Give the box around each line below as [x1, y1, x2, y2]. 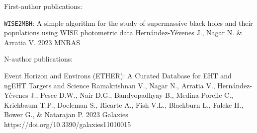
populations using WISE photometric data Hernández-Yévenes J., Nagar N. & [4, 27, 242, 38]
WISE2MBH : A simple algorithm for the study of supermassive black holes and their [4, 17, 253, 28]
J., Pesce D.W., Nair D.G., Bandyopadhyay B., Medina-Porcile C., [30, 90, 233, 100]
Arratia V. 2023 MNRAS [4, 37, 81, 47]
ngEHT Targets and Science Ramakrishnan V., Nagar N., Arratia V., [4, 80, 215, 90]
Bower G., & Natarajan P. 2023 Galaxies [4, 109, 128, 120]
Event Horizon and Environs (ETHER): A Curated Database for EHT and [4, 70, 232, 81]
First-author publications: [4, 1, 83, 11]
